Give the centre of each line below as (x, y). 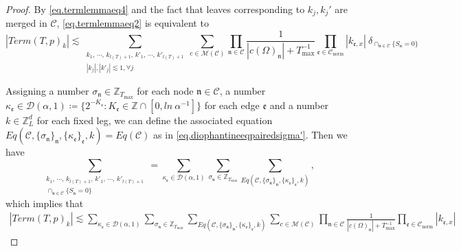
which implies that (45, 203)
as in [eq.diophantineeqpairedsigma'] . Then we (250, 135)
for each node (165, 90)
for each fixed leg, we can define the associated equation (155, 120)
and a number (299, 105)
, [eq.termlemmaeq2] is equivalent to (133, 23)
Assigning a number (47, 90)
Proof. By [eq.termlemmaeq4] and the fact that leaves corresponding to (155, 9)
